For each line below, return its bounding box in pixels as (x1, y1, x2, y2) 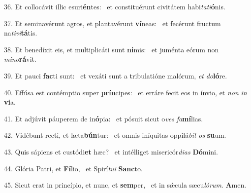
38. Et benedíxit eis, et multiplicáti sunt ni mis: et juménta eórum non (4, 44, 219, 54)
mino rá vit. (4, 54, 36, 64)
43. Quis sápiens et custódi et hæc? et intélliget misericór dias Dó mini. (4, 146, 218, 156)
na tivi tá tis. (4, 28, 37, 38)
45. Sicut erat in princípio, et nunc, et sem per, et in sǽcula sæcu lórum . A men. (4, 180, 247, 190)
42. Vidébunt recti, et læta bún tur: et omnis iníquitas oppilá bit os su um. (4, 130, 226, 140)
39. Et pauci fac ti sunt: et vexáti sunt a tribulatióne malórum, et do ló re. (4, 70, 227, 80)
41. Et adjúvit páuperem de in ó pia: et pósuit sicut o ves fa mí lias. (4, 113, 203, 123)
